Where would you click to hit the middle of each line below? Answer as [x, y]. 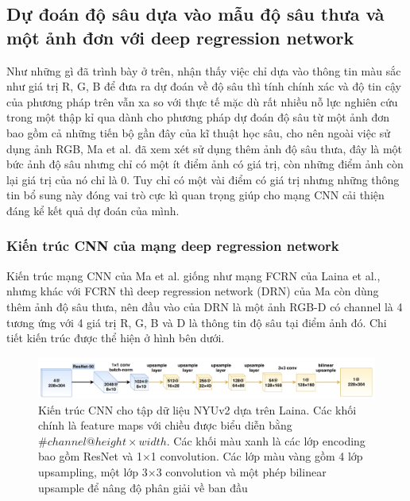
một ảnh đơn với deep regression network [180, 37]
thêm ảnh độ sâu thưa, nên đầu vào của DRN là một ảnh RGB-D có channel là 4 [205, 306]
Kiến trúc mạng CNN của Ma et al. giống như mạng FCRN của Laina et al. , [193, 275]
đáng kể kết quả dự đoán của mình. [93, 210]
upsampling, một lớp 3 [93, 471]
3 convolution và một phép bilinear [241, 471]
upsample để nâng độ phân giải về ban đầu [143, 487]
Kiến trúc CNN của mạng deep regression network [173, 246]
